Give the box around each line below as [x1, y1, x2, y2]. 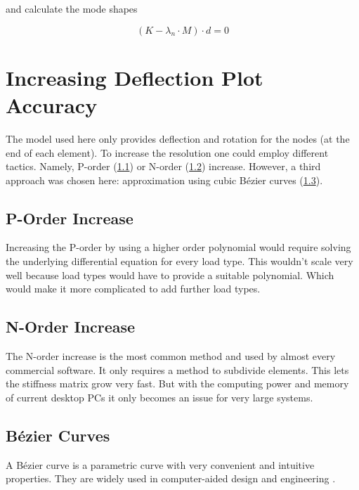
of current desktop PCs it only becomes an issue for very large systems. [6, 389, 313, 404]
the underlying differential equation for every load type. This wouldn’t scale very [6, 254, 353, 269]
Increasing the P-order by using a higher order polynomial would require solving [6, 240, 351, 254]
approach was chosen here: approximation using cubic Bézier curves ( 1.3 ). [6, 172, 323, 187]
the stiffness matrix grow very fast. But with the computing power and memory [6, 376, 349, 391]
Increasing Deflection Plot [6, 63, 263, 91]
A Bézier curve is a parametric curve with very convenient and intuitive [6, 457, 315, 472]
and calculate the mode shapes [6, 1, 138, 15]
